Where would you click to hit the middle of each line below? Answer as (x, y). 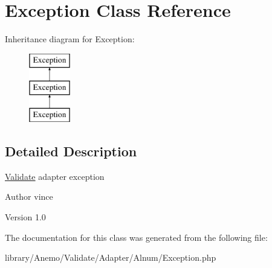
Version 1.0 (25, 217)
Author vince (29, 196)
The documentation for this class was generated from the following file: (136, 237)
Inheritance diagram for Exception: (70, 39)
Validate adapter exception (55, 176)
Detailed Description (71, 151)
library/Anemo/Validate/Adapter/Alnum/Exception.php (111, 257)
